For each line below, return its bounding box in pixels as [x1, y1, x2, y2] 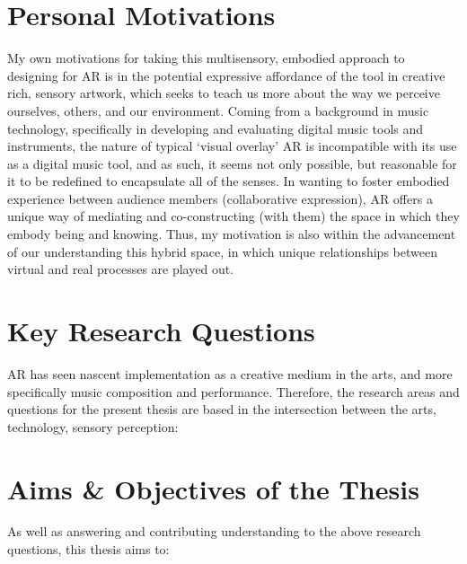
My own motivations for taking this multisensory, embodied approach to [7, 48, 405, 67]
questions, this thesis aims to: [7, 540, 170, 559]
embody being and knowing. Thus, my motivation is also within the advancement [7, 225, 456, 243]
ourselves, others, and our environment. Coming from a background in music [7, 101, 429, 119]
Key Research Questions [7, 313, 315, 349]
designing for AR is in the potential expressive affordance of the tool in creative [7, 66, 445, 84]
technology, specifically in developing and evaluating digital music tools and [7, 119, 424, 137]
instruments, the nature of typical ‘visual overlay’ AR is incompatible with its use [7, 137, 457, 155]
